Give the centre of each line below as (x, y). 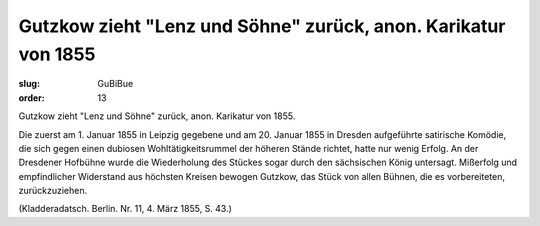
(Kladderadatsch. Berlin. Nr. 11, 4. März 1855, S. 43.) (125, 209)
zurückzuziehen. (53, 191)
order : (31, 97)
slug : (29, 84)
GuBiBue (115, 84)
